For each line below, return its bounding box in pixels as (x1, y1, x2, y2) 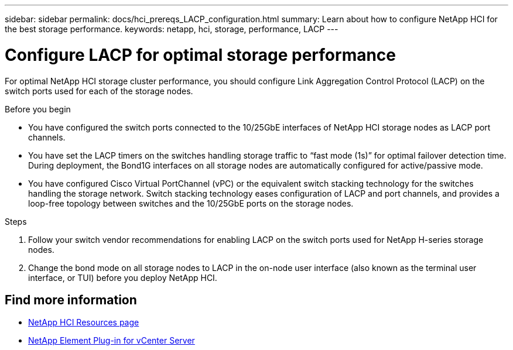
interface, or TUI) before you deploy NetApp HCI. (28, 272, 217, 283)
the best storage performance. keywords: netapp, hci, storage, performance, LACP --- (5, 24, 338, 34)
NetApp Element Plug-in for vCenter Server (28, 335, 195, 346)
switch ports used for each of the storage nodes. (5, 85, 193, 96)
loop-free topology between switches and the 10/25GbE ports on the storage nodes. (28, 198, 354, 208)
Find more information (5, 292, 137, 307)
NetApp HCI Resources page (28, 317, 139, 328)
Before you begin (5, 104, 71, 114)
